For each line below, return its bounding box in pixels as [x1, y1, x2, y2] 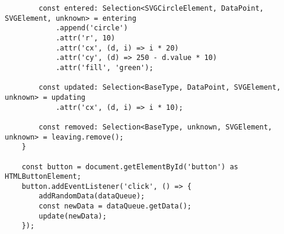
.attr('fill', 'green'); [55, 63, 154, 72]
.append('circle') [55, 24, 128, 33]
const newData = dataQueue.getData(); [39, 202, 192, 211]
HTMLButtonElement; [5, 172, 81, 181]
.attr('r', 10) [55, 33, 116, 42]
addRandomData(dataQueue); [39, 192, 145, 201]
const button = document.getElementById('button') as [21, 162, 238, 171]
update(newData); [39, 211, 107, 220]
